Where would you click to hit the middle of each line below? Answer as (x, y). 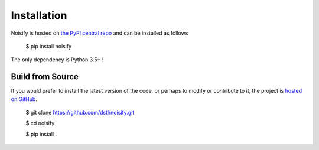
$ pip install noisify (49, 46)
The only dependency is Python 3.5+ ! (57, 60)
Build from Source (45, 77)
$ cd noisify (40, 123)
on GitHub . (24, 99)
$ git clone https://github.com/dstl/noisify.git (80, 113)
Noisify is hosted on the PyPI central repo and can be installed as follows (100, 33)
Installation (39, 15)
